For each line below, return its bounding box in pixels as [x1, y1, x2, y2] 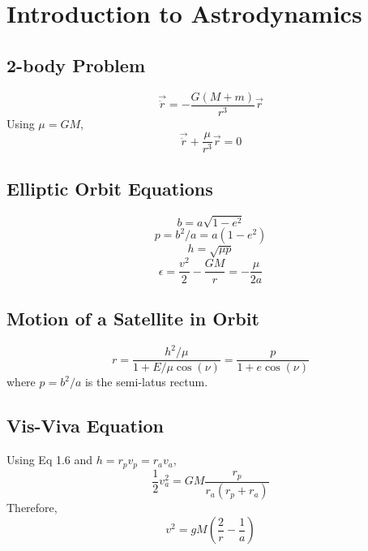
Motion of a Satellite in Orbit [6, 305, 259, 330]
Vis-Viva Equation [6, 413, 165, 438]
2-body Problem [6, 52, 146, 77]
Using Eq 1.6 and [6, 451, 93, 468]
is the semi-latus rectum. [84, 373, 208, 390]
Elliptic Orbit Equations [6, 175, 213, 200]
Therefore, [6, 499, 58, 516]
